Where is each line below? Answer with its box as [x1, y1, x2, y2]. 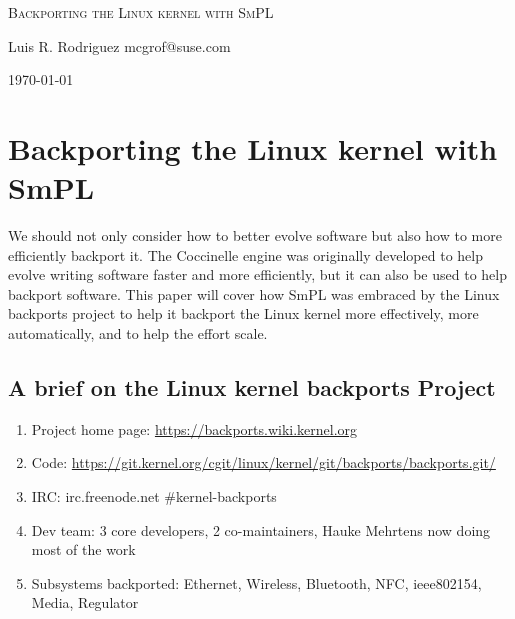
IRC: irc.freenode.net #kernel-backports [31, 486, 277, 507]
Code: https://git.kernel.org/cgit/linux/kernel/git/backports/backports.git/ [31, 452, 496, 473]
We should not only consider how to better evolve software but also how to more [8, 225, 502, 246]
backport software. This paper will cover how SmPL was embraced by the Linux [8, 283, 500, 304]
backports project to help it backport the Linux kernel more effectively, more [8, 303, 479, 324]
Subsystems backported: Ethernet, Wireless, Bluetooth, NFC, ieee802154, [31, 572, 482, 593]
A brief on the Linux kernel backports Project [8, 372, 496, 403]
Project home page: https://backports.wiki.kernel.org [31, 418, 358, 439]
